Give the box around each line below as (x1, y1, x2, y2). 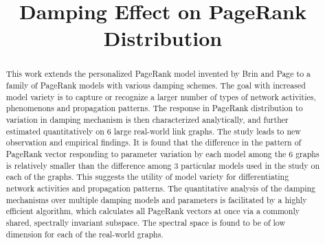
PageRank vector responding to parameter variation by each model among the (5, 148, 287, 159)
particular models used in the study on (181, 159, 320, 171)
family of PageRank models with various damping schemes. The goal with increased (5, 80, 306, 91)
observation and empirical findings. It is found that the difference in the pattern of (5, 137, 302, 148)
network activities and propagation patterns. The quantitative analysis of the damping (5, 182, 316, 194)
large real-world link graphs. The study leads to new (113, 125, 301, 137)
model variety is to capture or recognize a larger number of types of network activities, (5, 91, 316, 102)
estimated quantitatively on (5, 125, 104, 137)
